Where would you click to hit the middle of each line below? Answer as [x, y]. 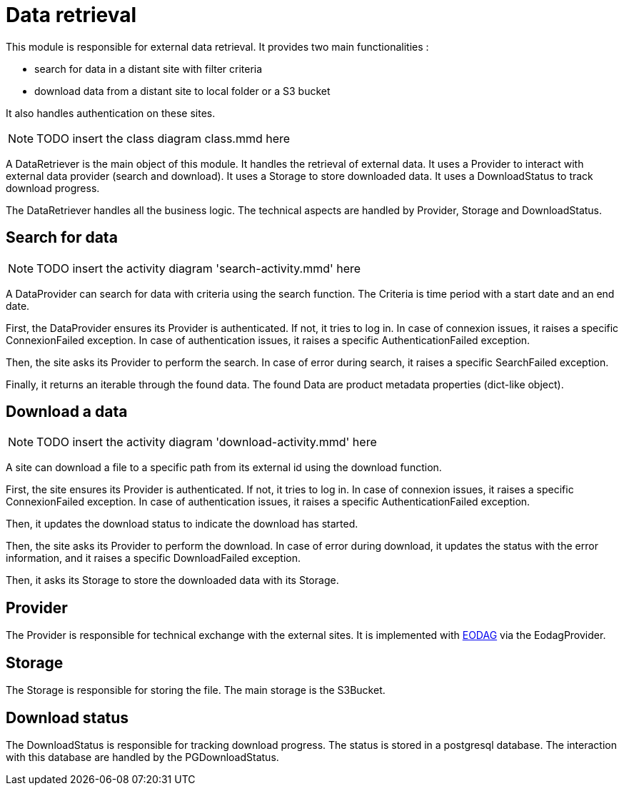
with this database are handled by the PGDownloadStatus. [142, 757]
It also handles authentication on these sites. [111, 113]
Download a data [67, 412]
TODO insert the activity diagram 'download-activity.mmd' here [207, 442]
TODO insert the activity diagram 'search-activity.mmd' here [199, 268]
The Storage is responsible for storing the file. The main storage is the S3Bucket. [196, 690]
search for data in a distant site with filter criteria [149, 69]
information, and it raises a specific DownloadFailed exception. [153, 558]
